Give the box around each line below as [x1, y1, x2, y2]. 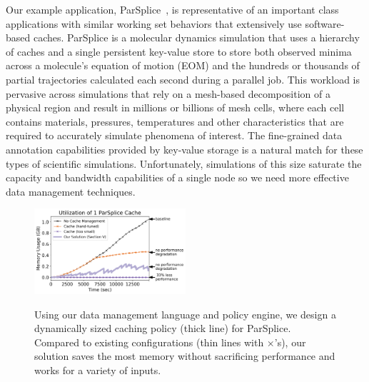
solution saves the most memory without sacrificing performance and [34, 348, 335, 363]
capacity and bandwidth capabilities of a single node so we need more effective [6, 170, 349, 185]
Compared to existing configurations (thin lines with [34, 334, 264, 349]
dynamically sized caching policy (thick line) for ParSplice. [34, 321, 291, 336]
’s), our [274, 334, 306, 349]
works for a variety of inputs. [34, 362, 161, 377]
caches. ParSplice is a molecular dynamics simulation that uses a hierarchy [33, 30, 360, 45]
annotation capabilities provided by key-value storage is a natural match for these [6, 141, 363, 156]
